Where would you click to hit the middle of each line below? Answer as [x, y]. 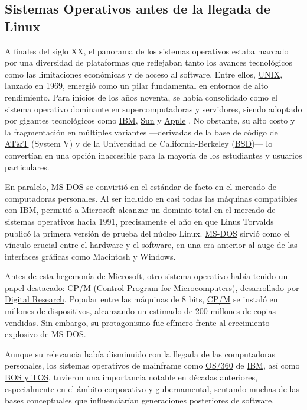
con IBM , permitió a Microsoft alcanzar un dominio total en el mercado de [140, 210]
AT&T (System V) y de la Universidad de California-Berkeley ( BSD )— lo [139, 143]
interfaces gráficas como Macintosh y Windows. [90, 256]
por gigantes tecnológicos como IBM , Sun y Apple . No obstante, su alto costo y [150, 120]
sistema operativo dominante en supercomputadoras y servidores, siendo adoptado [153, 109]
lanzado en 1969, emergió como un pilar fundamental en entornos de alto [137, 85]
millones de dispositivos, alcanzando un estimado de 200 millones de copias [141, 311]
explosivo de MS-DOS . [45, 334]
